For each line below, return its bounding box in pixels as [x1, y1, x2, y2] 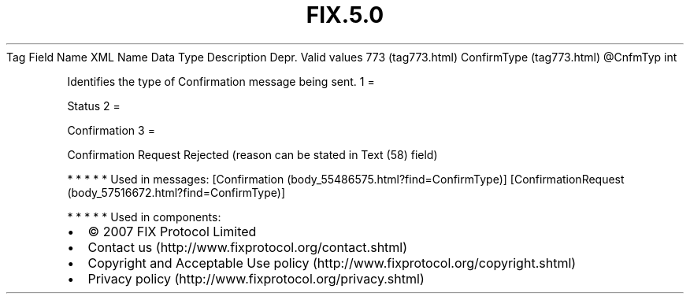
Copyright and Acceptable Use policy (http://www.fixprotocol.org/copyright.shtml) [87, 254, 577, 271]
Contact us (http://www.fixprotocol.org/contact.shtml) [87, 239, 408, 255]
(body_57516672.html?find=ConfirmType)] [67, 185, 285, 199]
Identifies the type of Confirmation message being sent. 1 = [67, 74, 375, 88]
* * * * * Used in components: [67, 209, 221, 224]
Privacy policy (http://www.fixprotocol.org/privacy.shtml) [87, 270, 425, 287]
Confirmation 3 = [67, 123, 155, 137]
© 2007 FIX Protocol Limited [87, 223, 257, 239]
